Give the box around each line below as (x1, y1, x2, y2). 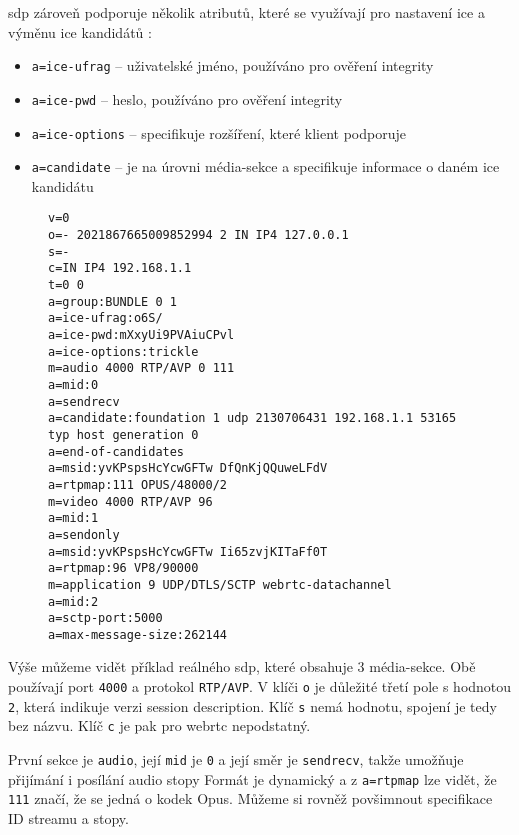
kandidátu (31, 175, 94, 196)
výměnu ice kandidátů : (8, 21, 152, 42)
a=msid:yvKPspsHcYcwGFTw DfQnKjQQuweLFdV (48, 461, 328, 476)
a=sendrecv (48, 394, 120, 409)
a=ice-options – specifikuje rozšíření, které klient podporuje (31, 122, 406, 143)
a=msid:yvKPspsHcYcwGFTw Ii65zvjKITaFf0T (48, 544, 328, 559)
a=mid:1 (48, 511, 99, 526)
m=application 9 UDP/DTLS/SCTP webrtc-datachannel (48, 577, 392, 592)
